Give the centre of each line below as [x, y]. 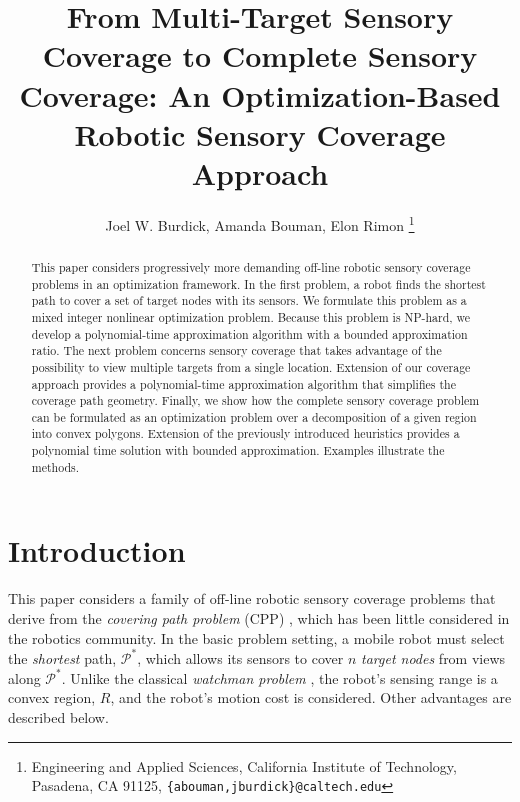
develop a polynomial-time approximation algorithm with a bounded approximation [249, 333]
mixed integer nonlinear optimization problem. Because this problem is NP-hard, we [251, 316]
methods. [55, 466]
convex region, [52, 697]
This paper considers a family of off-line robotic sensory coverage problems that [252, 598]
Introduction [97, 550]
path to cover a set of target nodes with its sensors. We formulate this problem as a [249, 300]
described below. [58, 716]
